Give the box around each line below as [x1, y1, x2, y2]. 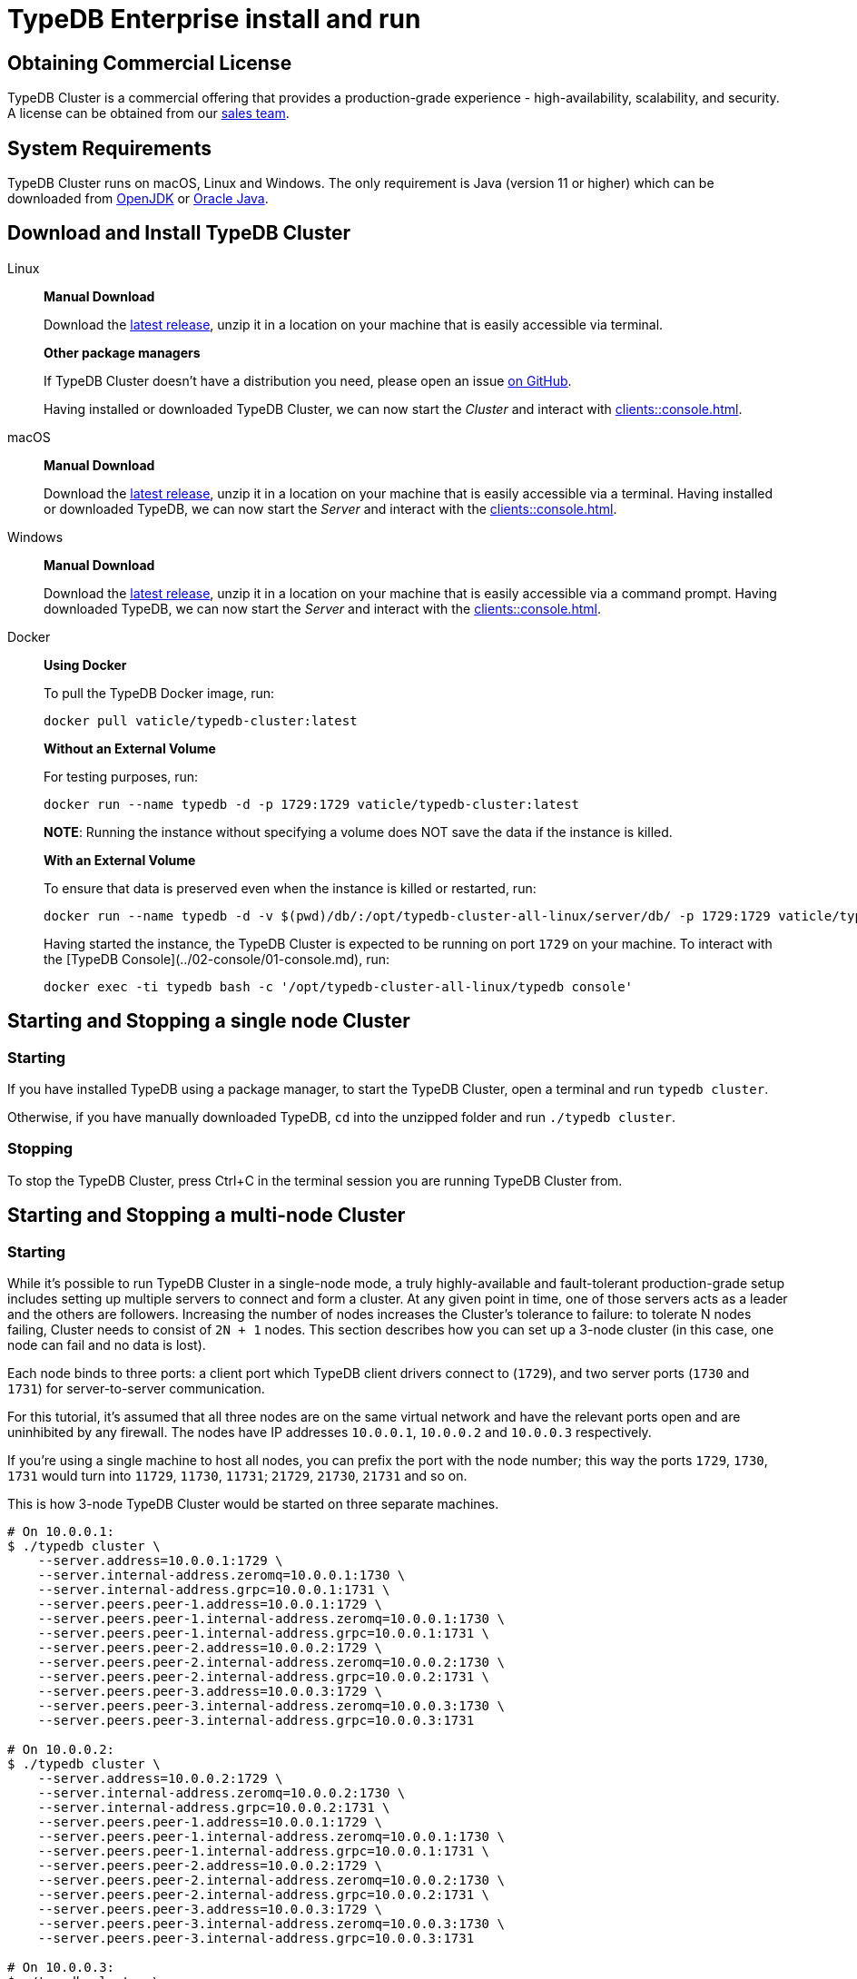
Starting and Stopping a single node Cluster [7, 1009, 410, 1033]
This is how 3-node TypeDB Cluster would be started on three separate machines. [7, 1496, 499, 1512]
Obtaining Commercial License [7, 51, 292, 74]
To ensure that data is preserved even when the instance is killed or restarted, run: [44, 880, 537, 896]
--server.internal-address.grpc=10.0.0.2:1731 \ [37, 1800, 390, 1816]
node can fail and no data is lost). [7, 1337, 206, 1354]
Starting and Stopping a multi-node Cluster [7, 1204, 406, 1227]
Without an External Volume [44, 740, 216, 756]
